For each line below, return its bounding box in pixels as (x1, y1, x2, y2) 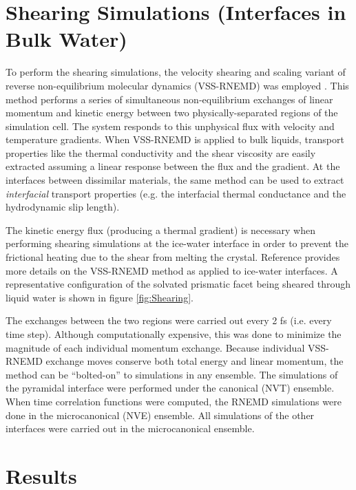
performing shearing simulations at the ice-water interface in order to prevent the (6, 236, 348, 251)
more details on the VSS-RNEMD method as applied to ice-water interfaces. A (6, 263, 338, 277)
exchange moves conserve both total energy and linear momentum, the (45, 354, 344, 368)
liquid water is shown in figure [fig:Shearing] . (6, 290, 193, 304)
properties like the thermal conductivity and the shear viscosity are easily (6, 145, 316, 160)
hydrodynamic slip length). (6, 200, 120, 214)
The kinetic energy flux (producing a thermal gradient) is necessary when (6, 222, 315, 237)
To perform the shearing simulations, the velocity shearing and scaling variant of (6, 65, 346, 79)
